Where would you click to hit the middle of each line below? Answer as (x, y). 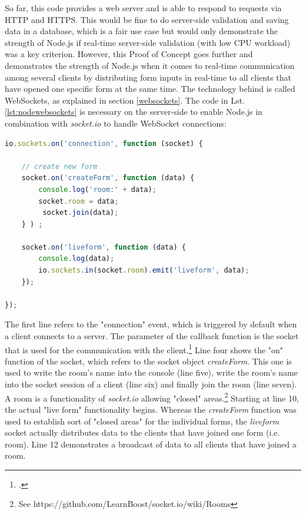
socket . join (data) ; (81, 213)
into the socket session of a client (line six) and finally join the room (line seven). (151, 384)
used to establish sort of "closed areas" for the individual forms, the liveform (142, 421)
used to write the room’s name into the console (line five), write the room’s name (151, 372)
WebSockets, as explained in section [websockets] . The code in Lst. (125, 100)
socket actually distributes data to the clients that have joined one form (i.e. (142, 432)
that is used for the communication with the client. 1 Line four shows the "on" (144, 349)
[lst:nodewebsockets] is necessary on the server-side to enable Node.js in (134, 112)
